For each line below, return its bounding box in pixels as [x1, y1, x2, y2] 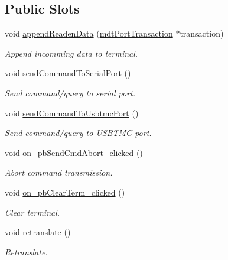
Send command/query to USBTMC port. [5, 126, 152, 139]
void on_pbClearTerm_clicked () [5, 186, 125, 198]
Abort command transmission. [5, 166, 113, 178]
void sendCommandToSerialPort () [5, 67, 131, 79]
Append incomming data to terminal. [5, 47, 138, 59]
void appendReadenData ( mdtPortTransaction [5, 27, 173, 40]
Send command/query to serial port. [5, 86, 135, 99]
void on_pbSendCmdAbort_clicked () [5, 146, 143, 158]
